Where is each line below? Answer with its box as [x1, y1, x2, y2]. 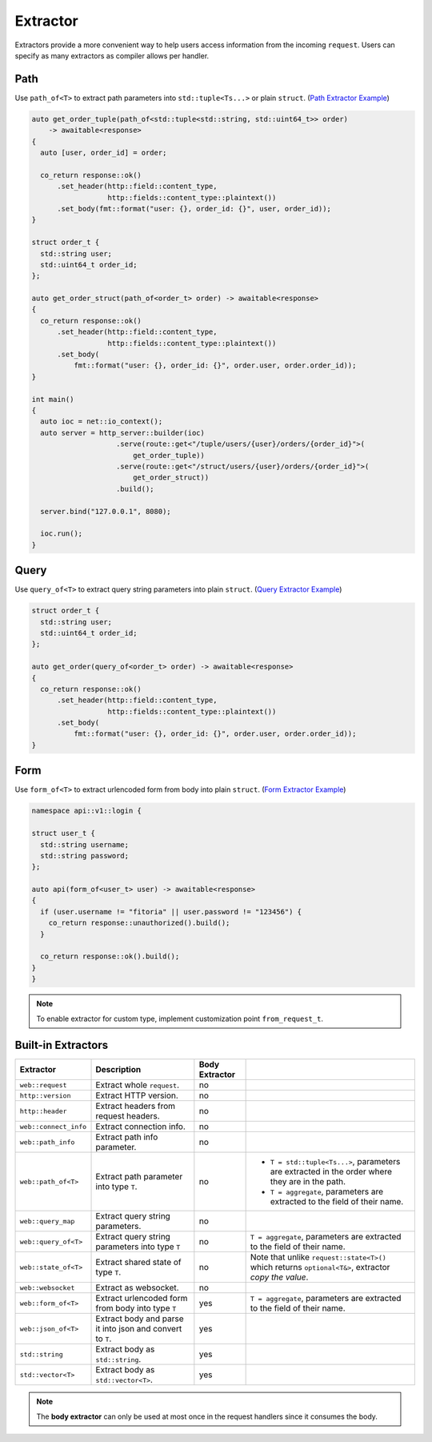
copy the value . [250, 1271, 309, 1283]
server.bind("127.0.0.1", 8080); [40, 507, 171, 516]
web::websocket [19, 1283, 75, 1292]
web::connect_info [19, 1122, 87, 1131]
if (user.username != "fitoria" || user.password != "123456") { [40, 907, 302, 916]
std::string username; [40, 840, 130, 849]
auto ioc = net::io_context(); [40, 417, 163, 426]
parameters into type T [95, 1241, 181, 1252]
